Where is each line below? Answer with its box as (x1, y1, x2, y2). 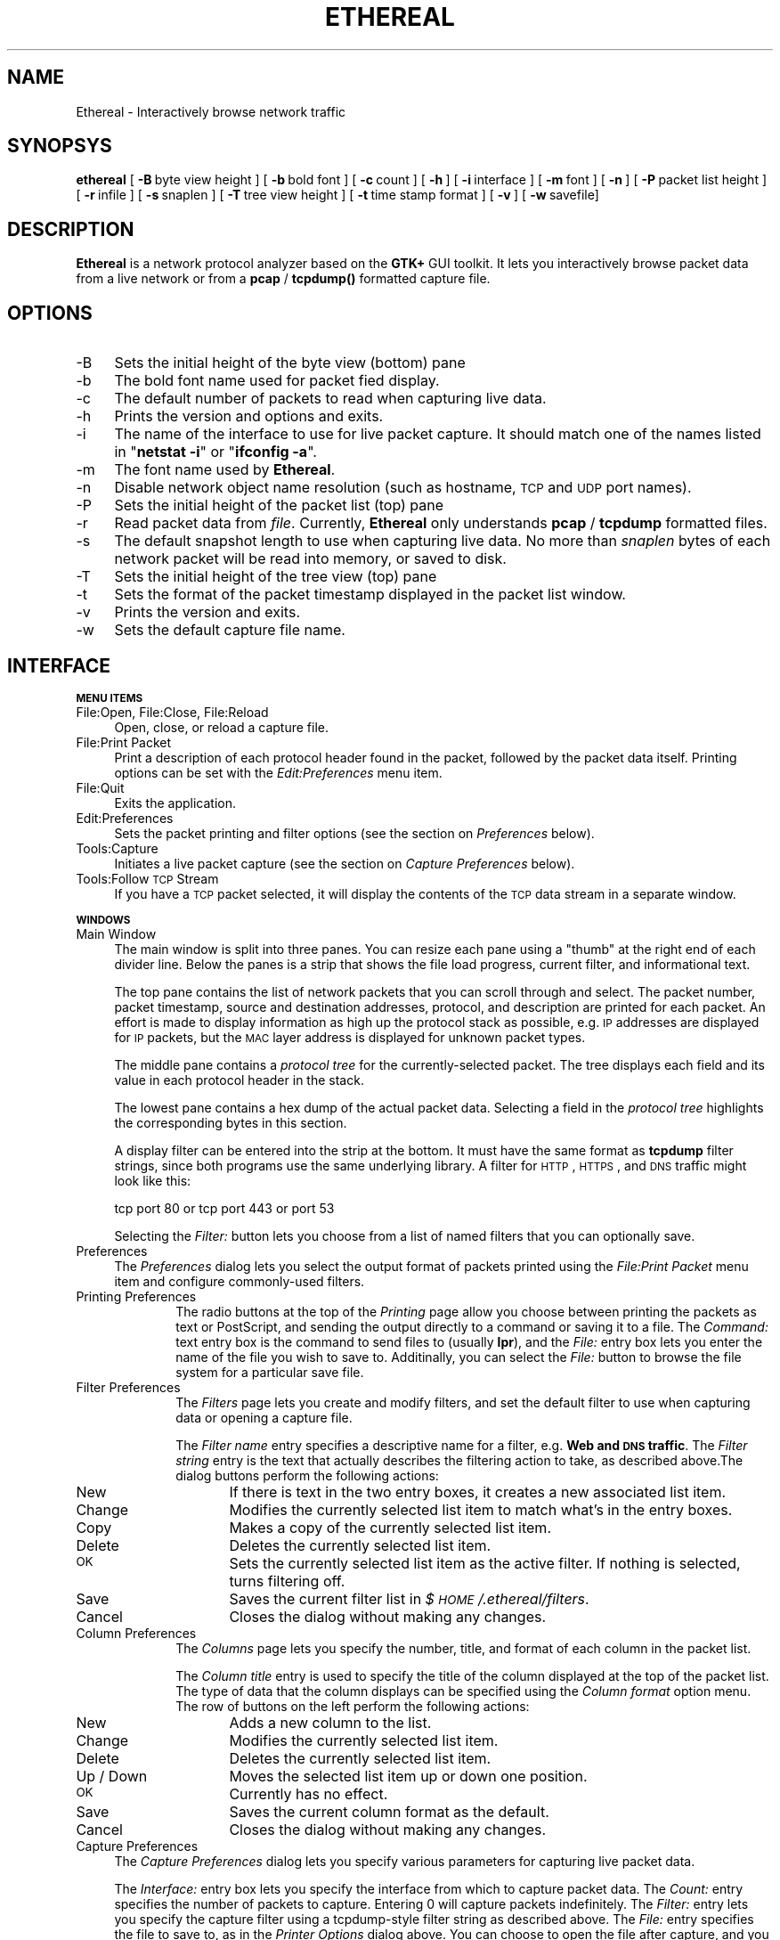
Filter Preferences (76, 1379, 181, 1395)
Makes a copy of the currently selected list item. (229, 1518, 551, 1537)
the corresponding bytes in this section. (114, 1114, 347, 1130)
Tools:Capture (76, 840, 158, 856)
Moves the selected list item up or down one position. (229, 1766, 588, 1785)
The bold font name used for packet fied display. (114, 371, 440, 390)
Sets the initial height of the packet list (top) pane (114, 496, 444, 515)
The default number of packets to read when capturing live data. (114, 389, 547, 408)
